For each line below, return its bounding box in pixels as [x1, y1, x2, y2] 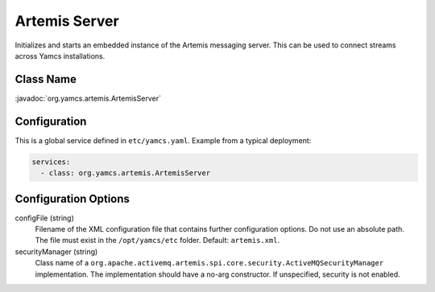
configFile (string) [14, 213, 74, 223]
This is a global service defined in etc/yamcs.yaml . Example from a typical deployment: [14, 135, 312, 145]
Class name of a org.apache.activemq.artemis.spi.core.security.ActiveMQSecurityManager [35, 258, 384, 268]
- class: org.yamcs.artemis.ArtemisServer [40, 169, 211, 178]
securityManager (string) [14, 246, 98, 257]
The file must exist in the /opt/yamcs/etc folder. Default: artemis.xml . [35, 236, 280, 245]
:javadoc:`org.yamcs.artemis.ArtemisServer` [14, 93, 161, 103]
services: [31, 157, 71, 167]
